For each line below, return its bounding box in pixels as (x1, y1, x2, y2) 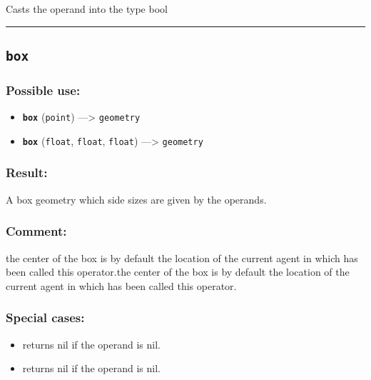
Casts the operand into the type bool (6, 1, 168, 16)
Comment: (6, 222, 67, 240)
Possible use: (6, 81, 81, 99)
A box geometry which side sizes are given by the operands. (6, 191, 267, 206)
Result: (6, 164, 48, 181)
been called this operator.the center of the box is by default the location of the (6, 264, 350, 279)
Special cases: (6, 309, 85, 326)
